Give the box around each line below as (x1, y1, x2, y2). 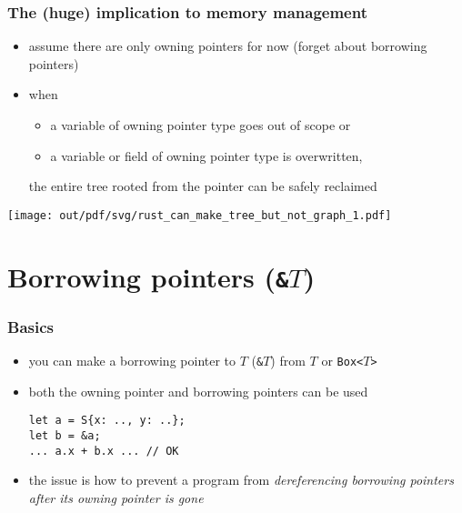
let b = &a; (28, 429, 101, 443)
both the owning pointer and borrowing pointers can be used (28, 381, 368, 400)
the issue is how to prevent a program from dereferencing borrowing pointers (28, 470, 454, 489)
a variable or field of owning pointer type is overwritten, (50, 146, 363, 165)
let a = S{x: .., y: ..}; (28, 414, 186, 427)
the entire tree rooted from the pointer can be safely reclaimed (28, 176, 377, 196)
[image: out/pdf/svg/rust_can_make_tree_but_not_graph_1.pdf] (7, 208, 392, 222)
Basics (7, 315, 54, 337)
